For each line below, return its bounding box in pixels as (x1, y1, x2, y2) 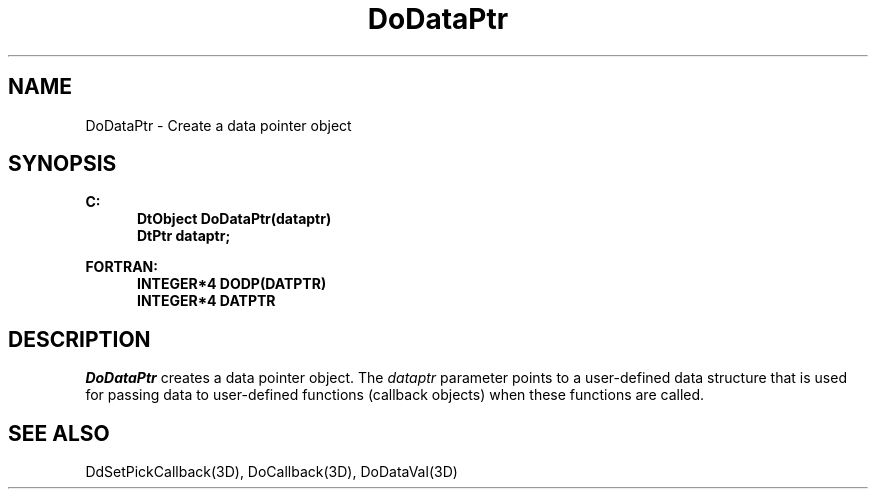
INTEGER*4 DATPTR (137, 292, 276, 310)
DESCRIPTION (8, 326, 151, 352)
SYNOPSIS (8, 151, 117, 177)
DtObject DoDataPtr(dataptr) (137, 210, 332, 228)
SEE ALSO (8, 420, 110, 446)
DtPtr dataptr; (137, 227, 231, 245)
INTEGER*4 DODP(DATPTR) (137, 275, 327, 293)
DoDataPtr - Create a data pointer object (85, 116, 352, 134)
